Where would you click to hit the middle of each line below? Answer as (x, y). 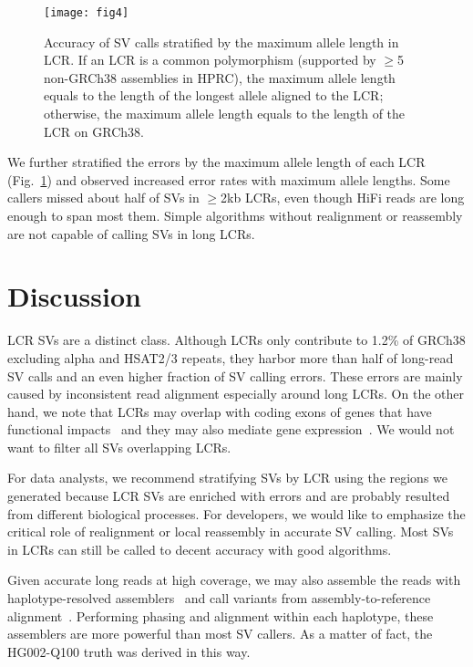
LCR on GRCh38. (94, 131)
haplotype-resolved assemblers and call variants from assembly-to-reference (219, 598)
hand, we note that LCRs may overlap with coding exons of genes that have (220, 411)
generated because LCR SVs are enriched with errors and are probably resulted (229, 496)
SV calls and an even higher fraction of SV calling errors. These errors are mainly (235, 375)
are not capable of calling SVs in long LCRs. (131, 233)
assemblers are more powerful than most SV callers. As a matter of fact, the (220, 634)
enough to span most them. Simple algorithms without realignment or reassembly (235, 215)
